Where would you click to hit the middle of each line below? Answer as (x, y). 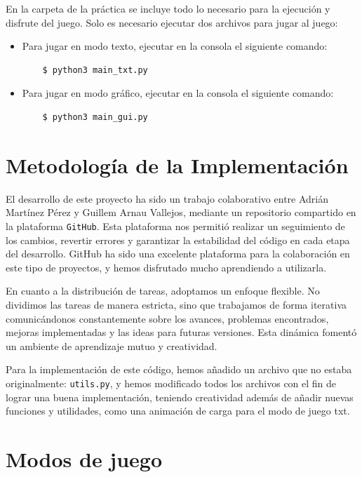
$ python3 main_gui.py (95, 117)
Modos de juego (84, 458)
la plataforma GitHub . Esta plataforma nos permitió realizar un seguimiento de (175, 226)
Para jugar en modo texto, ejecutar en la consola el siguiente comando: (175, 46)
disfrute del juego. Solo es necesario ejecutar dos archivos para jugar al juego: (172, 22)
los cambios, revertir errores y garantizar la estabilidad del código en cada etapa (178, 240)
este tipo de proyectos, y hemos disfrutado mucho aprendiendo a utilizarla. (166, 267)
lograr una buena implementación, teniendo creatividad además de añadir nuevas (180, 397)
